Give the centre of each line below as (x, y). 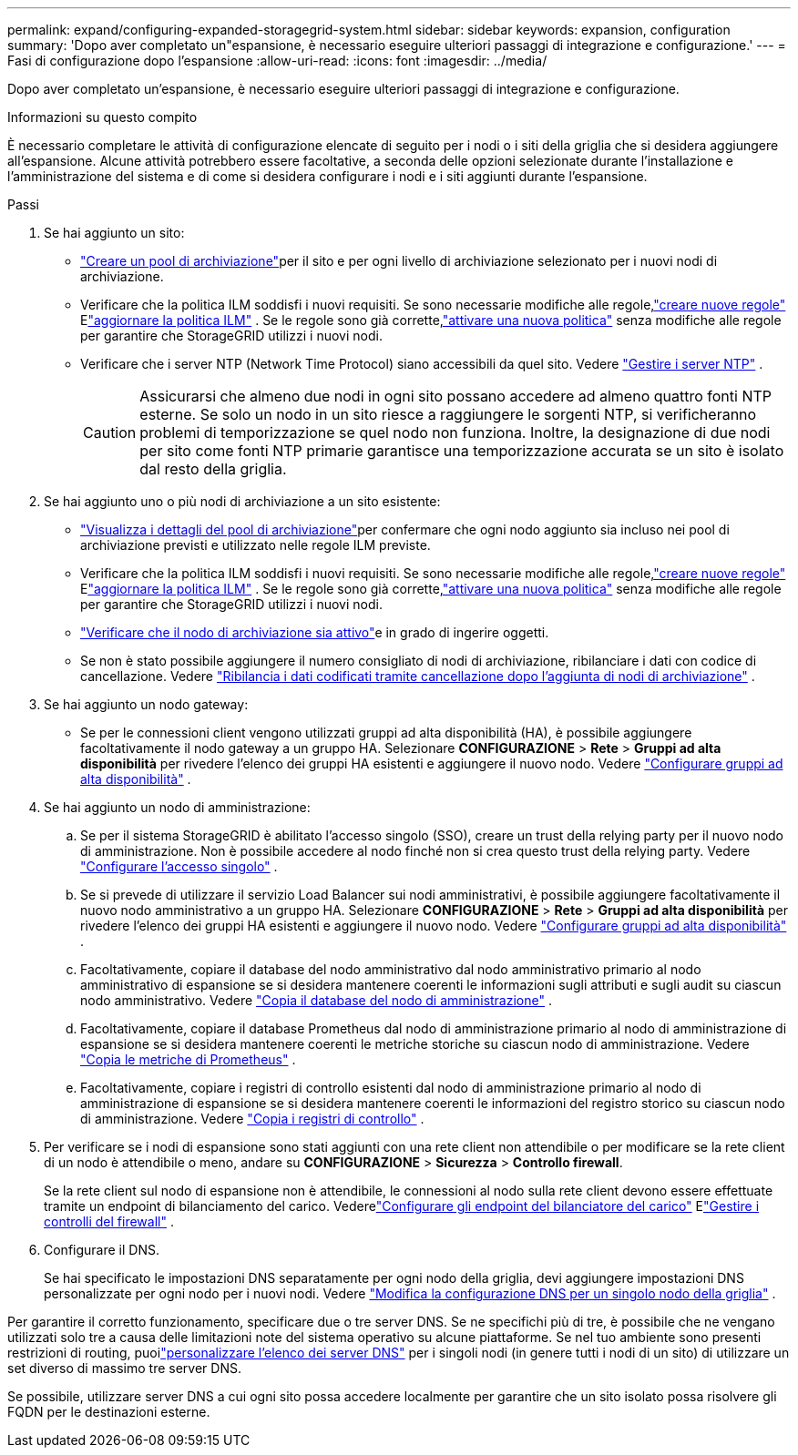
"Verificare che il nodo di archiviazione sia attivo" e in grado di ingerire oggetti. (315, 632)
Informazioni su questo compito (102, 117)
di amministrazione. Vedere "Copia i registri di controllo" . (252, 1119)
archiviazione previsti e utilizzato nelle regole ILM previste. (256, 545)
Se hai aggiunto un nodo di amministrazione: (177, 807)
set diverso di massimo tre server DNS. (124, 1368)
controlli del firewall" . (109, 1221)
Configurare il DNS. (102, 1250)
